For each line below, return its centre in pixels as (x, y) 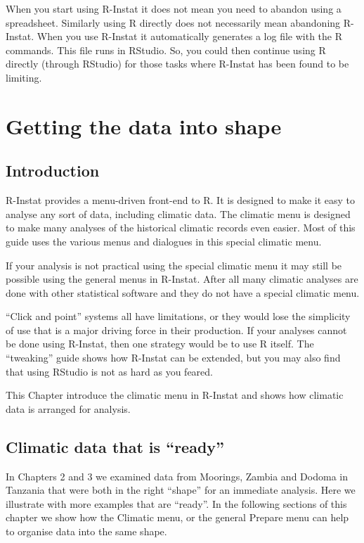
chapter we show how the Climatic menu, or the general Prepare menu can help (177, 517)
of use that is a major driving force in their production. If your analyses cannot (176, 330)
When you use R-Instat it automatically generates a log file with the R (190, 36)
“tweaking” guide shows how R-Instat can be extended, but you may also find (173, 358)
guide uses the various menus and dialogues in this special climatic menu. (164, 241)
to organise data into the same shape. (86, 531)
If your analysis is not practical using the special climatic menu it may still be (174, 265)
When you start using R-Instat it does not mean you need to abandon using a (174, 8)
